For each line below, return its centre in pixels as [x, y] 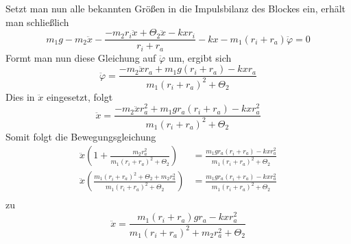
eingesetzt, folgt [80, 96]
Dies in [20, 96]
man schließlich [37, 22]
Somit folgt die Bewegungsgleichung [81, 136]
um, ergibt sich [200, 57]
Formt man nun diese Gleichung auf [81, 57]
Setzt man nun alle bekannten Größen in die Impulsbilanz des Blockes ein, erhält [176, 8]
